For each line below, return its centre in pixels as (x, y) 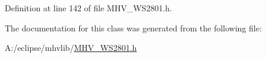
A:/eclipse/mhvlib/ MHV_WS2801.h (71, 48)
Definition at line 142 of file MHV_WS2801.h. (88, 8)
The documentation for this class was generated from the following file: (133, 28)
